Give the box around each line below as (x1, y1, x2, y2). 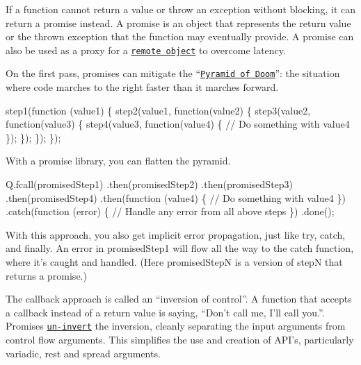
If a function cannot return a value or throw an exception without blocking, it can (6, 2, 356, 16)
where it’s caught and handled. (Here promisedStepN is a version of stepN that (6, 255, 343, 269)
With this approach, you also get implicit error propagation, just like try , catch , (6, 227, 346, 241)
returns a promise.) (6, 268, 87, 282)
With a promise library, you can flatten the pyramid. (6, 153, 231, 168)
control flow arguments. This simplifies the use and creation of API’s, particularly (6, 332, 354, 347)
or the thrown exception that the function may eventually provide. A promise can (6, 29, 354, 44)
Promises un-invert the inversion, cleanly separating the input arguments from (6, 319, 346, 333)
